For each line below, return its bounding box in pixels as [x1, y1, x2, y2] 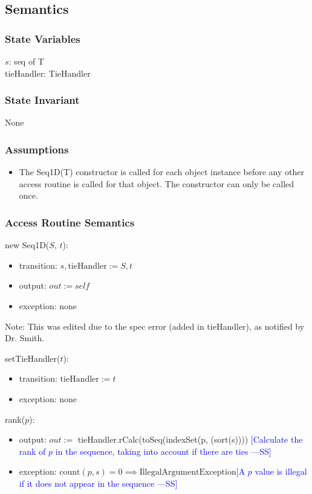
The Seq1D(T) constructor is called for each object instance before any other [19, 165, 304, 178]
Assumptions [5, 141, 69, 156]
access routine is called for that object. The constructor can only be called [19, 177, 294, 190]
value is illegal [255, 465, 307, 478]
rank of [19, 444, 46, 457]
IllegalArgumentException [139, 468, 236, 477]
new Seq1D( [5, 239, 50, 251]
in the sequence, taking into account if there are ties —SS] [55, 444, 271, 457]
